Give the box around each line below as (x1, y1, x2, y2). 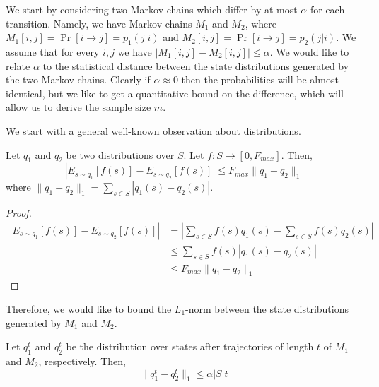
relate (6, 58, 30, 73)
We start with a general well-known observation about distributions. (6, 123, 301, 138)
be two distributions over (66, 147, 175, 162)
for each (310, 2, 345, 16)
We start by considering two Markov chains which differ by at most (6, 2, 298, 16)
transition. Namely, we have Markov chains (6, 16, 192, 30)
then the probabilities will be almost (181, 72, 339, 87)
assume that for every (6, 44, 100, 59)
